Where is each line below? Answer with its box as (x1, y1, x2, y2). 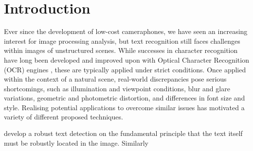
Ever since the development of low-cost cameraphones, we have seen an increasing (4, 26, 248, 36)
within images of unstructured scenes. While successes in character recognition (4, 45, 238, 55)
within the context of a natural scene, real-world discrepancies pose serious (4, 74, 227, 84)
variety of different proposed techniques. (4, 112, 123, 122)
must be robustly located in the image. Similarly (4, 137, 148, 148)
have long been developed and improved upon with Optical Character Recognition (4, 54, 249, 65)
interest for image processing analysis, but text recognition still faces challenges (4, 35, 240, 46)
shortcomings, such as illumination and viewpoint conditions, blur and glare (4, 83, 230, 93)
